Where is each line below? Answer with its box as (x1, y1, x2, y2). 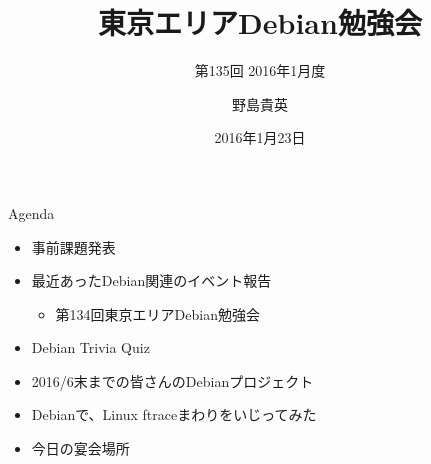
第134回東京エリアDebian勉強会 (55, 303, 260, 324)
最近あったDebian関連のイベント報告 (31, 270, 272, 291)
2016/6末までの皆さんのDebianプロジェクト (31, 370, 314, 391)
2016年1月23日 (214, 127, 306, 148)
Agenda (8, 202, 55, 223)
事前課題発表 (31, 236, 116, 257)
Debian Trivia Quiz (31, 337, 150, 358)
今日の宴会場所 (31, 438, 130, 459)
